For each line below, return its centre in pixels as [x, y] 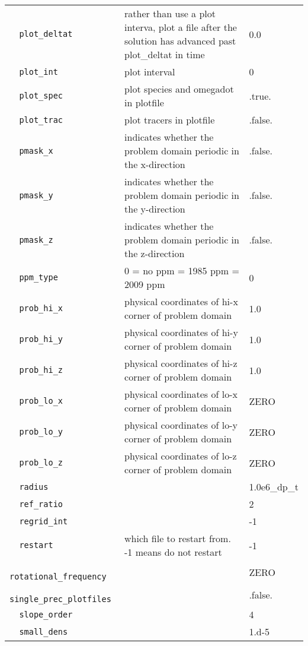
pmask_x [36, 151]
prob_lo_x [41, 401]
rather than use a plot [170, 13]
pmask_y [36, 195]
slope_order [46, 614]
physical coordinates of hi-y [181, 332]
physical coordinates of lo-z [181, 456]
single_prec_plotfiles [60, 599]
